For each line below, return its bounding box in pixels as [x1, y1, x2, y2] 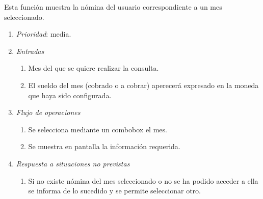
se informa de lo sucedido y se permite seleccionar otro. [28, 185, 201, 196]
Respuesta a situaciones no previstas [16, 158, 130, 168]
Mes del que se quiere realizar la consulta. [28, 63, 159, 73]
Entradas [16, 45, 44, 56]
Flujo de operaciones [16, 107, 81, 118]
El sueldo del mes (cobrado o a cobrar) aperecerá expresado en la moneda [28, 79, 259, 90]
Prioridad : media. [16, 29, 71, 39]
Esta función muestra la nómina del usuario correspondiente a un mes [4, 2, 222, 12]
